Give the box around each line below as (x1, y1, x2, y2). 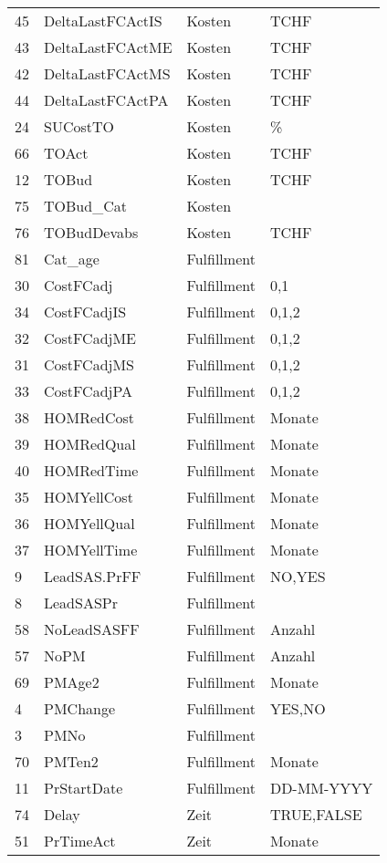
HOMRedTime (44, 460, 139, 481)
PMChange (44, 698, 116, 719)
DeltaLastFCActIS (44, 10, 162, 31)
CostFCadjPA (44, 380, 133, 401)
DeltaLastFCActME (44, 36, 173, 57)
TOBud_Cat (44, 195, 127, 216)
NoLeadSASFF (44, 619, 140, 639)
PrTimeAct (44, 830, 116, 851)
